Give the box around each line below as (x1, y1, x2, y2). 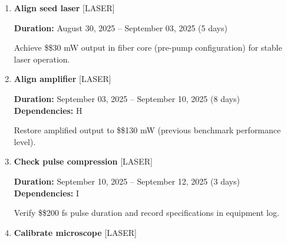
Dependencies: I (14, 186, 80, 199)
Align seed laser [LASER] (14, 2, 115, 14)
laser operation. (14, 52, 70, 65)
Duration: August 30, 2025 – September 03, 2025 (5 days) (14, 21, 227, 34)
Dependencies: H (14, 104, 83, 116)
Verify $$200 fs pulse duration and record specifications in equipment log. (14, 206, 279, 219)
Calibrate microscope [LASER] (14, 226, 137, 238)
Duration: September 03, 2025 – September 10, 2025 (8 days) (14, 92, 240, 104)
